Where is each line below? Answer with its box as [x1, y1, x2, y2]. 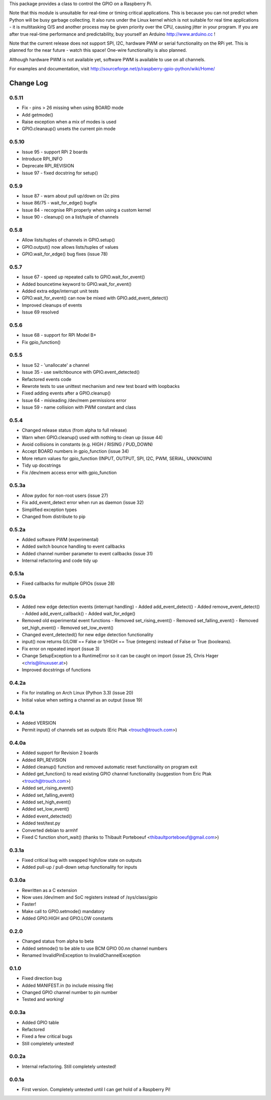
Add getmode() [22, 112, 54, 118]
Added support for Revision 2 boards [22, 750, 98, 756]
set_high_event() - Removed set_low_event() [22, 625, 114, 631]
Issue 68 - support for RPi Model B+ [22, 332, 96, 338]
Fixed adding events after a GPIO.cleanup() [22, 390, 111, 396]
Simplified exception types [22, 507, 77, 513]
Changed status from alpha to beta [22, 938, 94, 944]
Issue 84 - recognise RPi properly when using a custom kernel [22, 207, 151, 213]
